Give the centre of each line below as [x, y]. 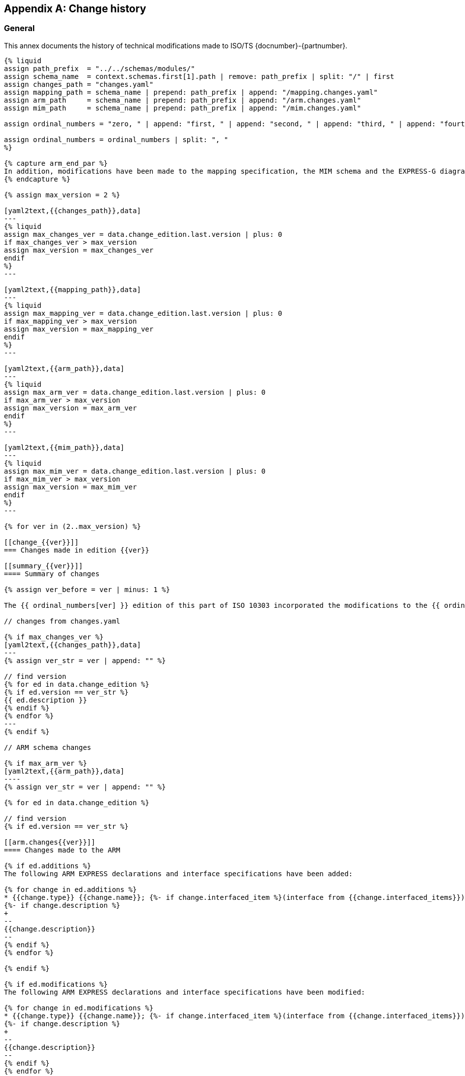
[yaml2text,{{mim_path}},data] [64, 447]
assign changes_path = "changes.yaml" [79, 84]
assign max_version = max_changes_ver [79, 250]
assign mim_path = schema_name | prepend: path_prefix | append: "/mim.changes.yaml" [183, 108]
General [19, 28]
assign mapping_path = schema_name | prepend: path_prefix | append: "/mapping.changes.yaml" [191, 92]
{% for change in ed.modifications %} [79, 1008]
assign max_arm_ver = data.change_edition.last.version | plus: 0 [135, 392]
